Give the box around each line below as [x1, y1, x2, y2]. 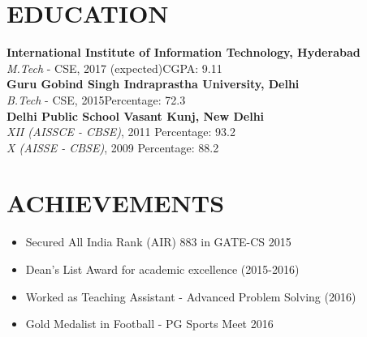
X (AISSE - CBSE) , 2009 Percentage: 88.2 [6, 139, 219, 156]
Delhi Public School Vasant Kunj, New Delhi [6, 107, 265, 124]
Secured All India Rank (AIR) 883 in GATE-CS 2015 [25, 233, 291, 250]
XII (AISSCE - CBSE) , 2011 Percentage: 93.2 [6, 123, 236, 140]
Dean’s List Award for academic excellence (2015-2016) [25, 261, 300, 277]
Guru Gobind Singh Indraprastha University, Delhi [6, 75, 300, 92]
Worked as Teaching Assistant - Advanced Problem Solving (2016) [25, 288, 356, 305]
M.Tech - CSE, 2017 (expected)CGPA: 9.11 [6, 59, 222, 76]
